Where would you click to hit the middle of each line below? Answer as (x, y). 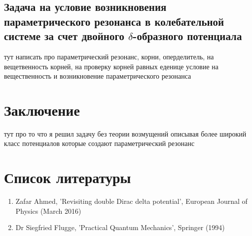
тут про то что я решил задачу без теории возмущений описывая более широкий (125, 133)
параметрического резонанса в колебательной (114, 21)
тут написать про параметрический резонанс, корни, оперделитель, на (109, 56)
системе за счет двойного (64, 36)
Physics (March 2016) (48, 211)
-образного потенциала (187, 36)
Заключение (42, 110)
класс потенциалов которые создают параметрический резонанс (99, 143)
